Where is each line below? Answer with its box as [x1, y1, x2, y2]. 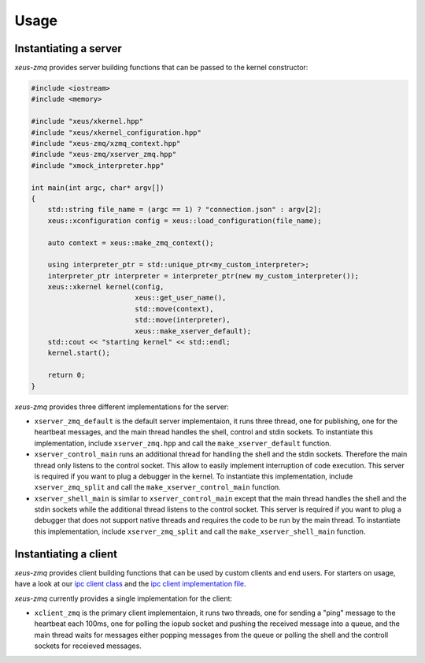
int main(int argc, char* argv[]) [31, 183, 164, 192]
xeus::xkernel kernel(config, [47, 282, 164, 292]
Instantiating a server [14, 42, 122, 55]
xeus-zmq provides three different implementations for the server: [14, 402, 230, 412]
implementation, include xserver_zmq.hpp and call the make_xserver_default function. [34, 438, 332, 448]
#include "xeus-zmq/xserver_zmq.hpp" [31, 150, 177, 159]
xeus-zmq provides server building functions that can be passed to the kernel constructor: [14, 63, 309, 73]
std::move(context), [135, 304, 214, 313]
